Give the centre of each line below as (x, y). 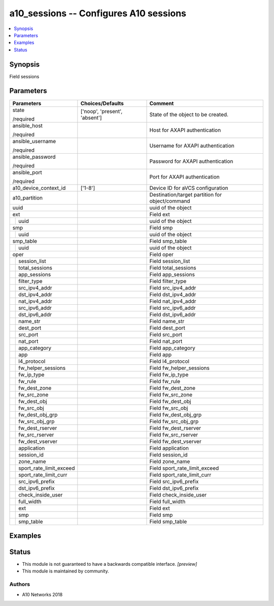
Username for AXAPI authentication (192, 146)
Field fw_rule (165, 381)
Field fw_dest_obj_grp (176, 415)
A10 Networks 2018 (42, 594)
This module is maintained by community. (65, 571)
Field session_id (168, 454)
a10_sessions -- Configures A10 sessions (98, 13)
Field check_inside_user (178, 495)
